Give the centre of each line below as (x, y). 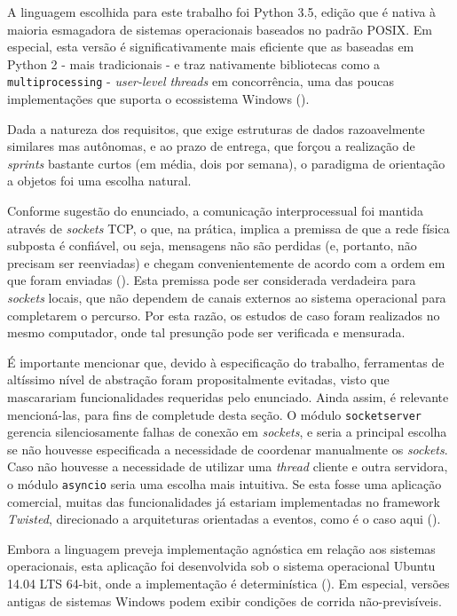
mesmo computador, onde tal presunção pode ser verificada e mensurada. (206, 332)
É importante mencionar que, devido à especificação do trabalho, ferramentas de (226, 362)
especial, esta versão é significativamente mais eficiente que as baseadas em (211, 47)
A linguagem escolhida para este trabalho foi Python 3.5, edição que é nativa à (222, 12)
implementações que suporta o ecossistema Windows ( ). (158, 99)
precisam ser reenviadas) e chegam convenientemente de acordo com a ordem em (226, 262)
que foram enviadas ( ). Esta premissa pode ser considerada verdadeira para (212, 280)
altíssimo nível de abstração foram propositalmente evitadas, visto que (198, 379)
